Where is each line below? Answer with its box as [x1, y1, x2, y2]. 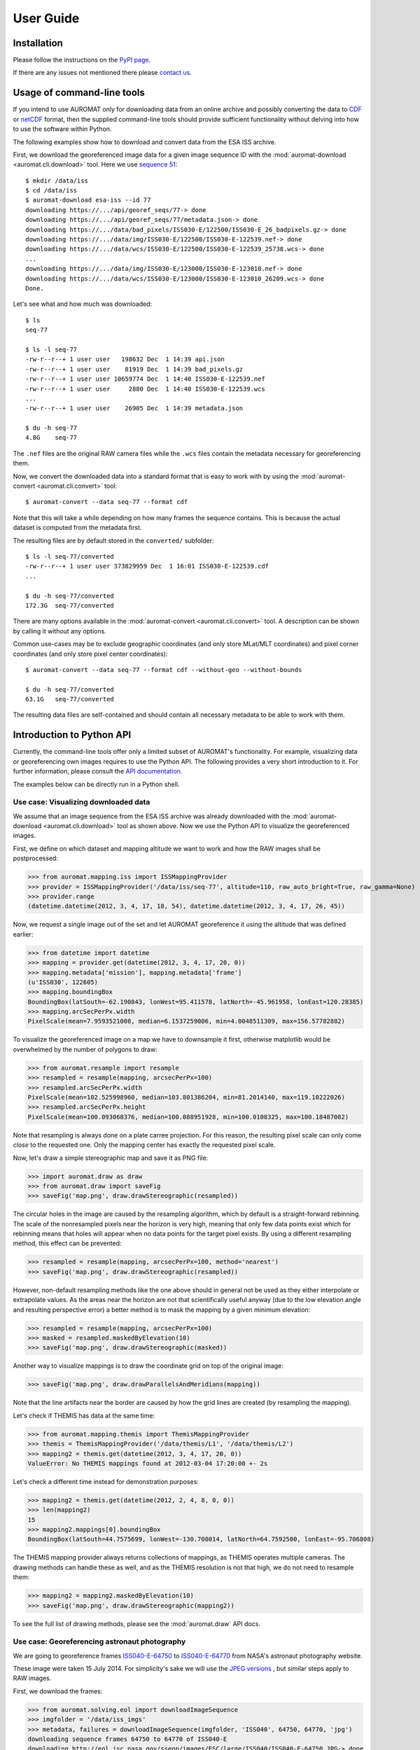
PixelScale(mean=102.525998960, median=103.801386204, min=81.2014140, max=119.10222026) [27, 1093, 346, 1102]
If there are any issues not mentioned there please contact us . [13, 69, 192, 77]
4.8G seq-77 [25, 434, 78, 442]
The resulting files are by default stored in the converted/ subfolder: [13, 536, 214, 545]
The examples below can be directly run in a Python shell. [13, 780, 180, 788]
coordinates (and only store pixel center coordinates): [13, 650, 168, 658]
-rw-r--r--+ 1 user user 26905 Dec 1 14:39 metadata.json [25, 405, 244, 412]
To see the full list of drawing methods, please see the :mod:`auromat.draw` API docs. [13, 1619, 260, 1627]
